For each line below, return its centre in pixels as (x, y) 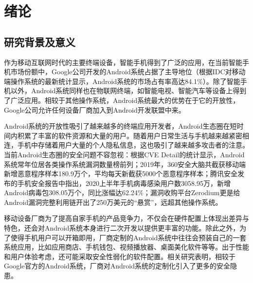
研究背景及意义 (40, 42)
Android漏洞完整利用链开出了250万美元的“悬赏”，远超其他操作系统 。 (113, 202)
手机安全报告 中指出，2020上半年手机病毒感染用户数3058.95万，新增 (124, 183)
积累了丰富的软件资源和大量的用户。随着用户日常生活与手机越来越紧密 (130, 135)
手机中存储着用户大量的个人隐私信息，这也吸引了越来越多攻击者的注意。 (133, 145)
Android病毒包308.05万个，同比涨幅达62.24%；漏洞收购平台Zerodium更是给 (122, 192)
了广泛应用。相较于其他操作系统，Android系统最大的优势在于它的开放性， (122, 100)
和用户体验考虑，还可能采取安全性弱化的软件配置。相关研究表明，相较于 (120, 256)
